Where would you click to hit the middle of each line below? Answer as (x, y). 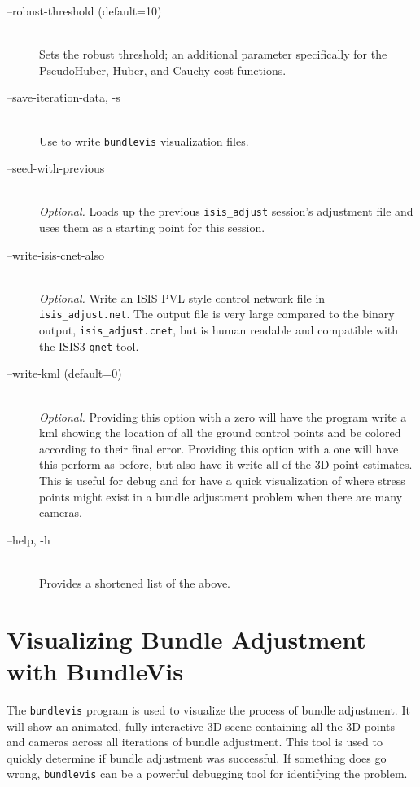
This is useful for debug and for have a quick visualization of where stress (222, 480)
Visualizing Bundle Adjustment (186, 638)
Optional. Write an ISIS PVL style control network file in (182, 297)
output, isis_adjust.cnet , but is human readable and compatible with (219, 330)
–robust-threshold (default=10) (84, 11)
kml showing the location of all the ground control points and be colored (220, 433)
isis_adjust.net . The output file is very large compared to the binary (217, 314)
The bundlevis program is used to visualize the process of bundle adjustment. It (208, 709)
